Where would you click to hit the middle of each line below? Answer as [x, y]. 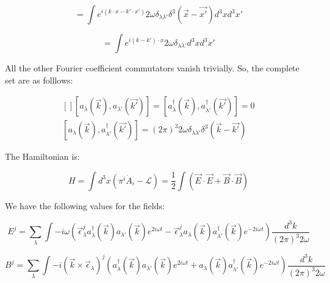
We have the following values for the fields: [85, 205]
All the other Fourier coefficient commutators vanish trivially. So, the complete [152, 68]
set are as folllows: [39, 80]
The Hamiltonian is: [42, 156]
